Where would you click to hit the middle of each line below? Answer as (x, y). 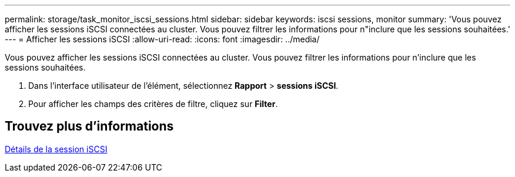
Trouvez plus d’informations (89, 126)
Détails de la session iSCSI (56, 149)
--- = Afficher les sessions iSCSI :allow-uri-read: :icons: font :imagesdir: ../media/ (162, 39)
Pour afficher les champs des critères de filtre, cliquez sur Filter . (153, 104)
